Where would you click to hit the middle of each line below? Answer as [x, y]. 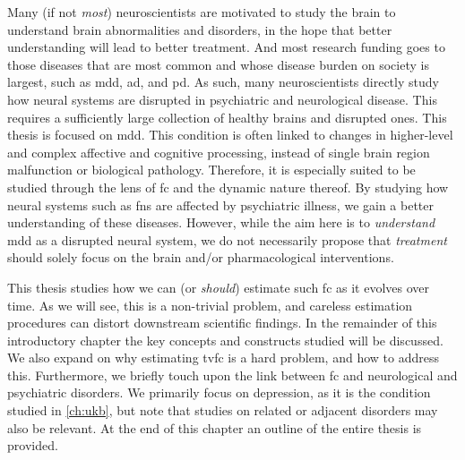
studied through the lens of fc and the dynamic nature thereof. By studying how [228, 187]
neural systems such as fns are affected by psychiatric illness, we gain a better [221, 204]
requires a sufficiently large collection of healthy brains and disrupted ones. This [227, 117]
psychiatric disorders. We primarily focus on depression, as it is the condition [219, 392]
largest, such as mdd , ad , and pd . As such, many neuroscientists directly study [223, 82]
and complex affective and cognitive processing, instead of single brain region [219, 152]
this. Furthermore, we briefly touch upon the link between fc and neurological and [232, 375]
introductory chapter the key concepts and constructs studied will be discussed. [225, 340]
